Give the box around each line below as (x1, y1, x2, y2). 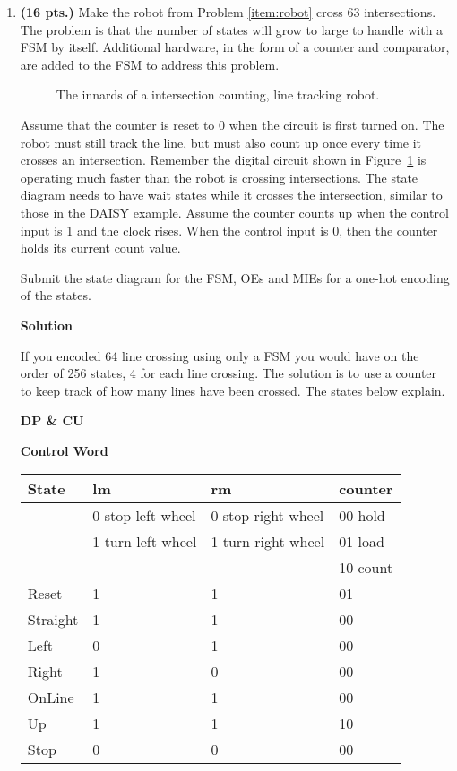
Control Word (20, 441, 108, 459)
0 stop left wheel (92, 505, 196, 527)
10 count (339, 557, 393, 578)
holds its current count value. (20, 238, 181, 257)
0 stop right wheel (211, 505, 324, 527)
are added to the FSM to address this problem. (20, 55, 280, 73)
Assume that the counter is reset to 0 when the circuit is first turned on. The (20, 115, 444, 133)
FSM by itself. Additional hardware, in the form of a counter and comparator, (20, 38, 450, 56)
